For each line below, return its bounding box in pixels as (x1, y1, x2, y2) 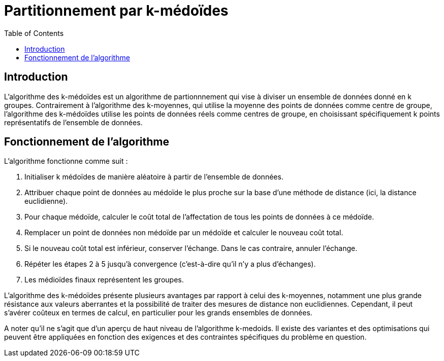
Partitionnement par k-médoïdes (4, 2, 229, 19)
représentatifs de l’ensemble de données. (4, 118, 143, 127)
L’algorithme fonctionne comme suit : (4, 157, 128, 166)
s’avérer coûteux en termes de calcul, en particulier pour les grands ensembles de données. (4, 308, 312, 317)
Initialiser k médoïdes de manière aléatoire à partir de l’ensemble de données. (24, 172, 283, 182)
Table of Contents (4, 28, 64, 38)
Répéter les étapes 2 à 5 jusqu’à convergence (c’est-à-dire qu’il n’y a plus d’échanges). (24, 260, 316, 269)
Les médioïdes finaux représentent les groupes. (24, 275, 184, 284)
